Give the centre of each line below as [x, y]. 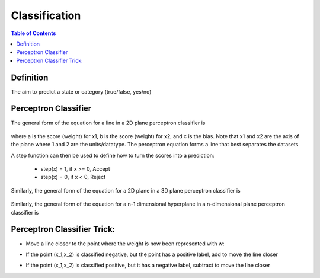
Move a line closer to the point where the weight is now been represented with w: [125, 244]
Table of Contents [33, 33]
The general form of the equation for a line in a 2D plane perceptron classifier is [108, 123]
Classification [46, 15]
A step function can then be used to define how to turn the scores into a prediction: [113, 155]
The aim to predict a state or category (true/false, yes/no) [81, 91]
